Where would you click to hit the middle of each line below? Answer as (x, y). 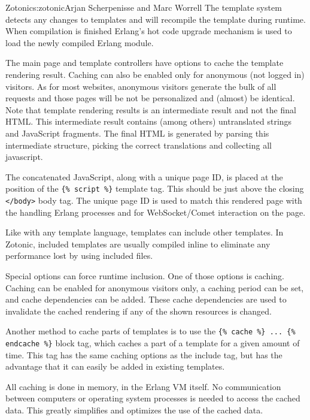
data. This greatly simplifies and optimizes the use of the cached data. (134, 410)
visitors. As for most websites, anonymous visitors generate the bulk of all (141, 86)
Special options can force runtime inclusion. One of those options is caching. (145, 276)
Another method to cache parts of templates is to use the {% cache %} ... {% (151, 331)
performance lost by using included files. (79, 256)
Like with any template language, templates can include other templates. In (145, 232)
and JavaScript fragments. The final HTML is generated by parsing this (137, 133)
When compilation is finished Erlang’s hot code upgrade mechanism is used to (149, 31)
